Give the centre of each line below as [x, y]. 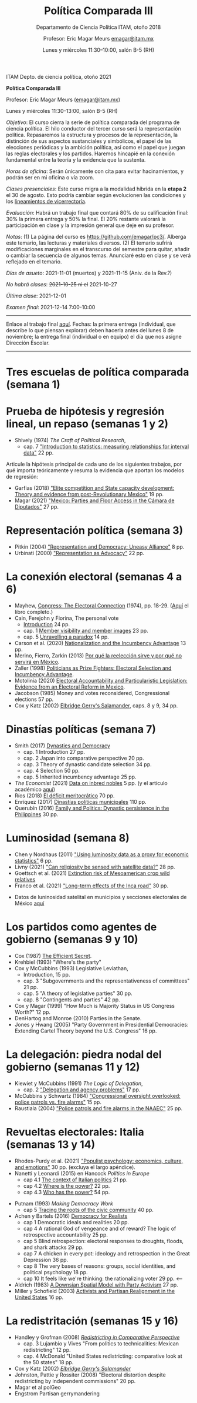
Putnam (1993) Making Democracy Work [64, 1203]
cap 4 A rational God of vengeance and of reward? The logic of [100, 1228]
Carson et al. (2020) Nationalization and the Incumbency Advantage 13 [100, 643]
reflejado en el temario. [34, 261]
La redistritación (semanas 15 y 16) [92, 1321]
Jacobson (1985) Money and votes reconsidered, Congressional [92, 693]
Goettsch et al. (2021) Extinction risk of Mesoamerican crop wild [92, 873]
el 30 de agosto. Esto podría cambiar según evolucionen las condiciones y [96, 195]
